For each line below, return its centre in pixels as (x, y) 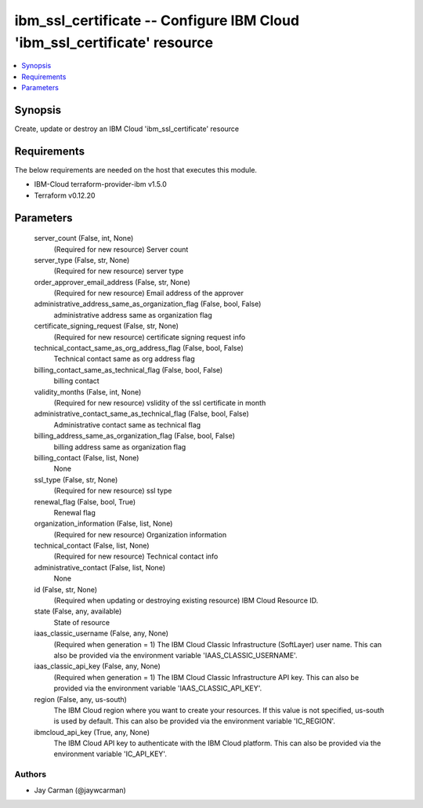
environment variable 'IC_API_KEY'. (110, 754)
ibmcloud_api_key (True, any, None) (92, 732)
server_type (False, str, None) (82, 260)
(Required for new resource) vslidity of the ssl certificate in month (160, 402)
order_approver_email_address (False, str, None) (112, 282)
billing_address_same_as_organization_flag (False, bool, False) (134, 436)
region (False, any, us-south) (80, 699)
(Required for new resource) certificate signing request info (150, 337)
